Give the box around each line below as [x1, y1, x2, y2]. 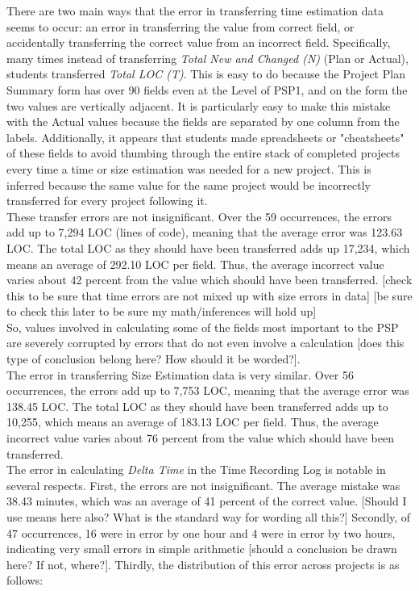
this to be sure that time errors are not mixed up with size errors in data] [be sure [6, 287, 413, 304]
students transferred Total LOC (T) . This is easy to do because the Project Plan [6, 65, 405, 82]
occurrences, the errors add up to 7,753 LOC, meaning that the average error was [6, 382, 409, 399]
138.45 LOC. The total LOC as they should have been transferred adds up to [6, 397, 388, 414]
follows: [6, 572, 44, 589]
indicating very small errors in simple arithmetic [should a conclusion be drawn [6, 540, 397, 557]
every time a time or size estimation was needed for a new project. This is [6, 160, 371, 177]
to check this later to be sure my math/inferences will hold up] [6, 303, 317, 320]
